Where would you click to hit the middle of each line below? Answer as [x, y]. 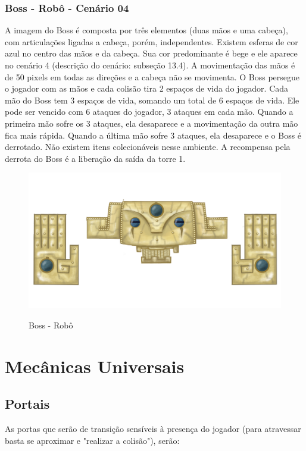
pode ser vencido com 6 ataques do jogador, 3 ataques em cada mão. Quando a [149, 112]
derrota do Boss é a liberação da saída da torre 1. [95, 158]
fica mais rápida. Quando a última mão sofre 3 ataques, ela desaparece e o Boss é [153, 135]
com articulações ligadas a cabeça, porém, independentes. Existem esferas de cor [152, 41]
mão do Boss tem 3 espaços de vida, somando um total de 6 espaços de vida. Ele [152, 100]
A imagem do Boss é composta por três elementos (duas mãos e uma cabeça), [146, 30]
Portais [27, 404]
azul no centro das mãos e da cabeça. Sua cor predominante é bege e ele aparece [151, 53]
